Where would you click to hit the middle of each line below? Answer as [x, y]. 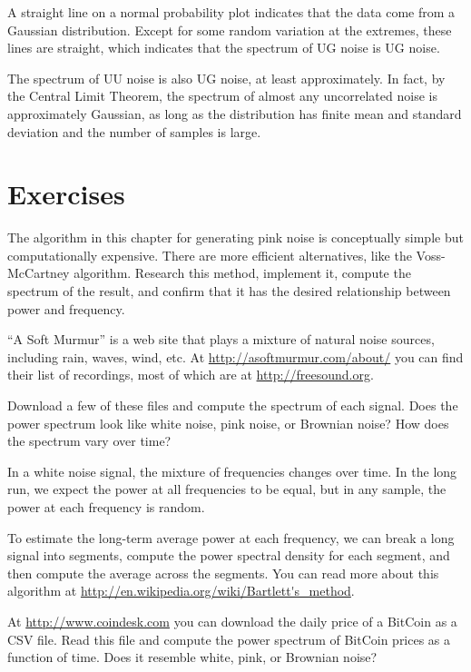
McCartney [39, 273]
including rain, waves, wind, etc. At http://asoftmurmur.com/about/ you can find [235, 356]
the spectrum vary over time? [89, 441]
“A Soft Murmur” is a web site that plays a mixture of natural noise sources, [221, 339]
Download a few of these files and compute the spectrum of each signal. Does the [233, 405]
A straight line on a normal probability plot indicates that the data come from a [231, 12]
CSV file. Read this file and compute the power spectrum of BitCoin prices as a [229, 639]
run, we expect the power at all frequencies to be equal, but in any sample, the [227, 489]
